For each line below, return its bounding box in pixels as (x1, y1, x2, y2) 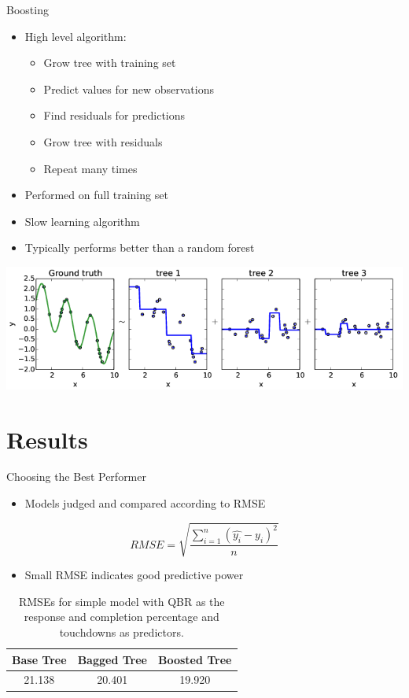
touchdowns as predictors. (59, 623, 184, 640)
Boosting (6, 2, 49, 17)
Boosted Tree (157, 651, 232, 667)
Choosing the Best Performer (6, 468, 146, 485)
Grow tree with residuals (43, 133, 163, 150)
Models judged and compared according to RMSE (24, 495, 266, 511)
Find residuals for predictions (43, 107, 186, 124)
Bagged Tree (77, 651, 147, 667)
